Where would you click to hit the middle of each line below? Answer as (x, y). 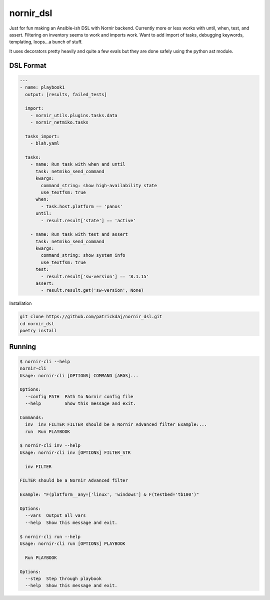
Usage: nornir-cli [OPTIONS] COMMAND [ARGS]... (79, 376)
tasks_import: (42, 136)
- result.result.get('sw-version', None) (92, 290)
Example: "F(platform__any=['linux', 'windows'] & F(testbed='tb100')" (109, 495)
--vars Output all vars (55, 516)
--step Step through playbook (63, 578)
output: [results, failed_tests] (66, 94)
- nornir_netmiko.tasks (59, 122)
